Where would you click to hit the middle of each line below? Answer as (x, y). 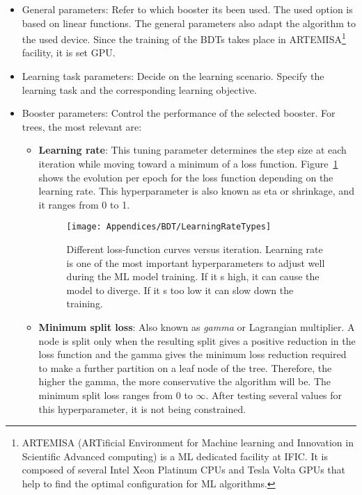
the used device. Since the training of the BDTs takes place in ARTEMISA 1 (184, 38)
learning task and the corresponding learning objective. (139, 89)
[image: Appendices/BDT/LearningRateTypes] (169, 227)
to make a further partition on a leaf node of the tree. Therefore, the (185, 367)
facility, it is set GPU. (69, 52)
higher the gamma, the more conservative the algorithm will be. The (185, 381)
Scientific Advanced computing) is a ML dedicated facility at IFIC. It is (175, 456)
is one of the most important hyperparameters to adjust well (196, 262)
